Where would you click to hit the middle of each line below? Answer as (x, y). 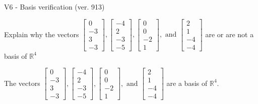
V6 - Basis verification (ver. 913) (54, 7)
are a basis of (187, 83)
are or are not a (230, 34)
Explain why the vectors (42, 34)
